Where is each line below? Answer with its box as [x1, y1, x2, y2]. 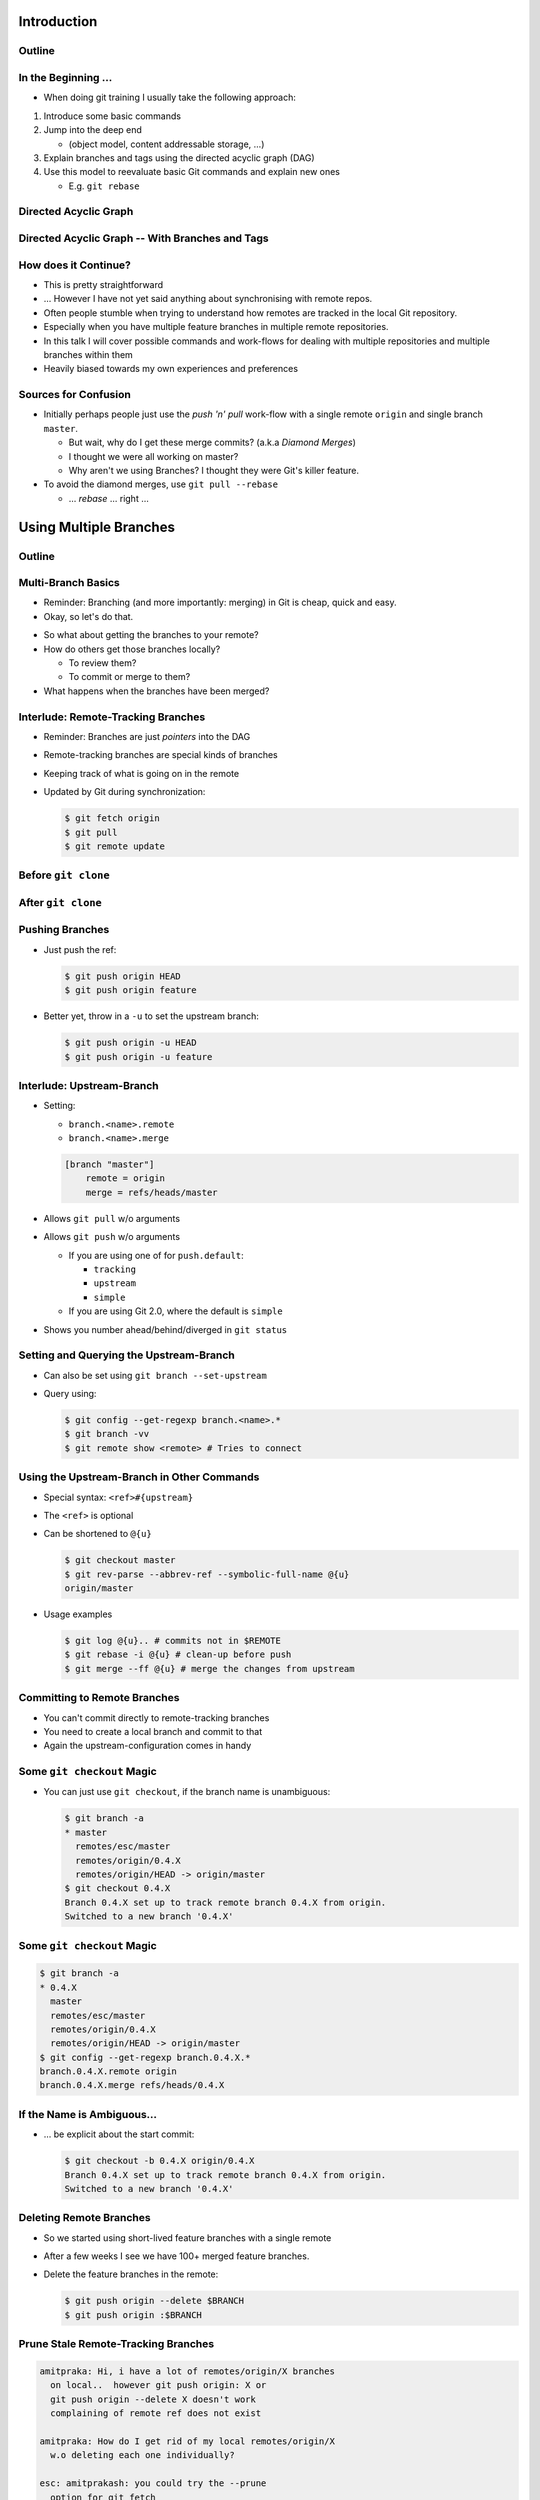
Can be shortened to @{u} [43, 1528, 152, 1540]
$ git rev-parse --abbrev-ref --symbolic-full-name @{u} [64, 1568, 350, 1580]
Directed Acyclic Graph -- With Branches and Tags [18, 231, 269, 245]
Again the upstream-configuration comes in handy [43, 1740, 252, 1752]
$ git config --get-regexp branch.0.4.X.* [39, 2051, 251, 2063]
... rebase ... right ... [68, 492, 150, 504]
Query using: [43, 1388, 97, 1400]
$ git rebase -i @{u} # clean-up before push [64, 1649, 292, 1660]
